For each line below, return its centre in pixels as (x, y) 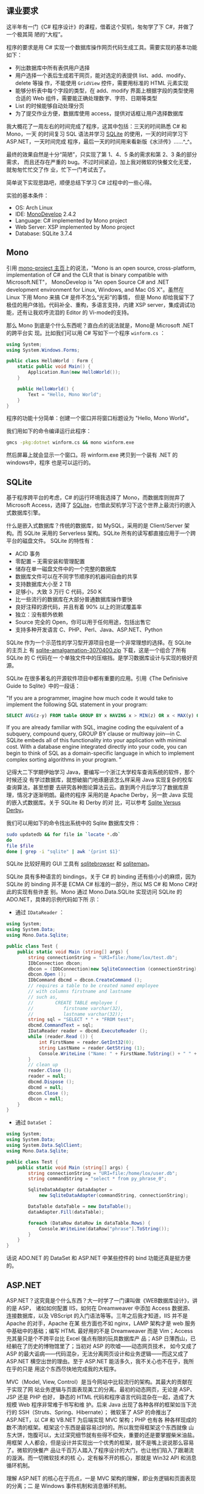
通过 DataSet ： (34, 1123)
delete (23, 83)
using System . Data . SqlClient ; (45, 1145)
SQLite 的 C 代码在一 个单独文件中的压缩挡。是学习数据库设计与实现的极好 (99, 658)
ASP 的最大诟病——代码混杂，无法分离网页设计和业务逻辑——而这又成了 (97, 1354)
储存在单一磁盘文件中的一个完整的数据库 (66, 569)
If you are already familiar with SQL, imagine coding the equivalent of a (95, 727)
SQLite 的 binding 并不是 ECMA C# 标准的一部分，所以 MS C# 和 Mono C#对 (102, 884)
